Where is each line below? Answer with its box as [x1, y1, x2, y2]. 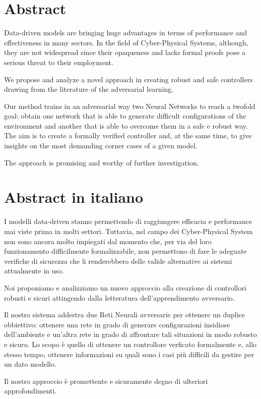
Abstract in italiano [4, 187, 144, 207]
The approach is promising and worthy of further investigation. [4, 157, 199, 167]
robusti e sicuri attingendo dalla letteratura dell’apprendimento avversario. [4, 292, 235, 303]
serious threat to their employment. [4, 56, 113, 67]
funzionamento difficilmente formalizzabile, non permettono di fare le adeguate [4, 246, 247, 256]
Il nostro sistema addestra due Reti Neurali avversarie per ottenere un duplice [4, 309, 245, 320]
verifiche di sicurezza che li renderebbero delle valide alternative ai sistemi [4, 255, 232, 266]
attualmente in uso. [4, 265, 64, 276]
